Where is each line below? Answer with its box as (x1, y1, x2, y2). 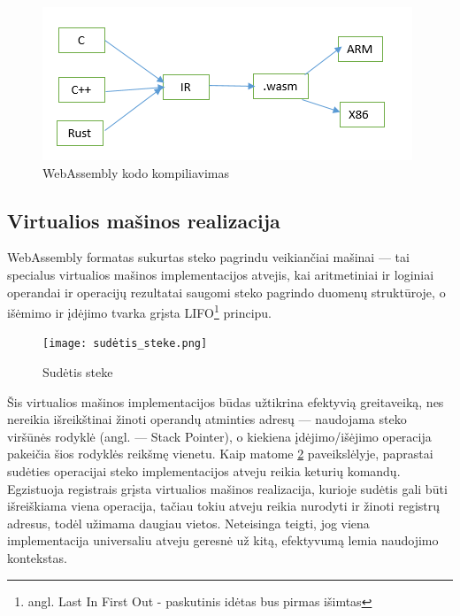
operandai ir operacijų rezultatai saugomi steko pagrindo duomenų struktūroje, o (7, 282, 446, 301)
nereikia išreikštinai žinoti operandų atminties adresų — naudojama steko (7, 410, 407, 428)
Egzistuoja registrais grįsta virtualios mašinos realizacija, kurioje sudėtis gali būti (7, 479, 448, 497)
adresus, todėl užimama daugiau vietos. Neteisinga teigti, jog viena (7, 513, 370, 532)
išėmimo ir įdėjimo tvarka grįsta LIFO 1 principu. (7, 301, 272, 321)
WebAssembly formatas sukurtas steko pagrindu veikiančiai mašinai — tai (7, 248, 410, 266)
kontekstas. (7, 549, 67, 567)
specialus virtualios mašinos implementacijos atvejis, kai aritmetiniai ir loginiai (7, 265, 434, 283)
